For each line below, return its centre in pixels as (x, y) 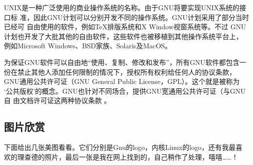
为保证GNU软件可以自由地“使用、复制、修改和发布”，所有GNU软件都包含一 (125, 62)
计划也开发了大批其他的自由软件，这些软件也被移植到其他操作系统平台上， (123, 36)
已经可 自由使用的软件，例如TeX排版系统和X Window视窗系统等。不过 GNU (125, 27)
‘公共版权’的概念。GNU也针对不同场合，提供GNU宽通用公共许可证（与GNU (125, 91)
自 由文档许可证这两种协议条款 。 (58, 100)
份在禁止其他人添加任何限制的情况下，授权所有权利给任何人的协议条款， (120, 72)
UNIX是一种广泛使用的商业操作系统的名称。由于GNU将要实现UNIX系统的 (122, 7)
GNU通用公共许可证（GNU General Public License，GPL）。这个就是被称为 (122, 81)
